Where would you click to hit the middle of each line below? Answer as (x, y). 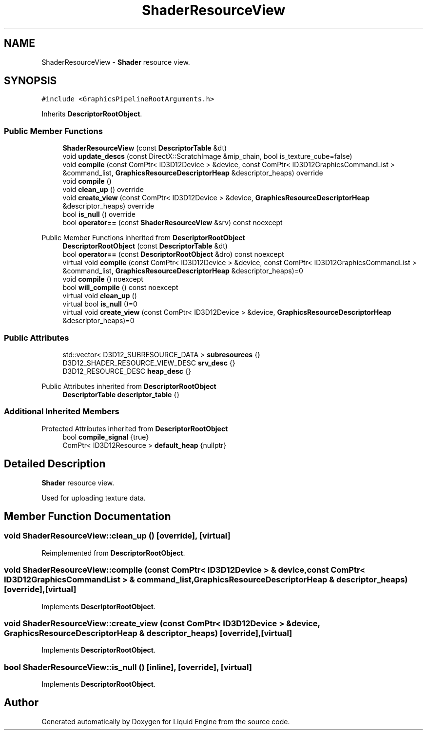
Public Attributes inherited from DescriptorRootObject (129, 386)
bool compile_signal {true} (106, 437)
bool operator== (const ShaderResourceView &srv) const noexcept (173, 223)
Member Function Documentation (87, 516)
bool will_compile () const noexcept (120, 288)
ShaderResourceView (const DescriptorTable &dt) (145, 148)
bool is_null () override (99, 214)
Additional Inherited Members (62, 412)
